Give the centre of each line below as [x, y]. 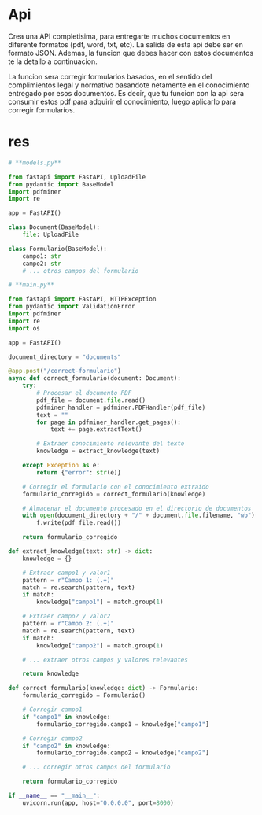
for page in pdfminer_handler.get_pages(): [109, 422]
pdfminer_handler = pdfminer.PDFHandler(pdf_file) [121, 407]
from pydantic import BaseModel [61, 184]
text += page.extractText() [96, 430]
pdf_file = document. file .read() [91, 400]
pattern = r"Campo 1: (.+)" [68, 580]
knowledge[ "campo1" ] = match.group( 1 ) [100, 602]
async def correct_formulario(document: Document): [94, 378]
